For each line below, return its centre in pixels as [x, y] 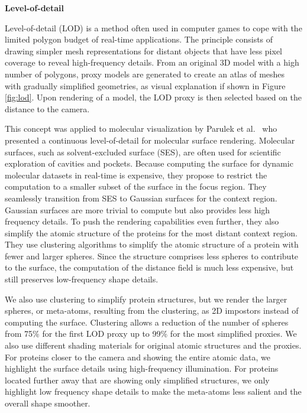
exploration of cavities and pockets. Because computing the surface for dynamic [149, 163]
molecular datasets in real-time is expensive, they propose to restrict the [136, 175]
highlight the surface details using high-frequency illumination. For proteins [142, 368]
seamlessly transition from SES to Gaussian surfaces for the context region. [141, 198]
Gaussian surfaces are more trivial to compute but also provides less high [138, 209]
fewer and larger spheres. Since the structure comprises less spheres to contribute [152, 256]
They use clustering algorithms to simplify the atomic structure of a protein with [152, 244]
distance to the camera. [47, 108]
